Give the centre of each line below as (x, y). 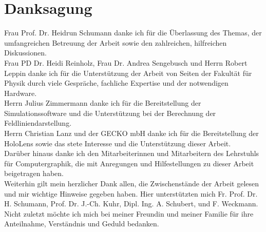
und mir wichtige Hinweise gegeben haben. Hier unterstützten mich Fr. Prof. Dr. (131, 193)
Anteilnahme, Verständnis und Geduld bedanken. (82, 224)
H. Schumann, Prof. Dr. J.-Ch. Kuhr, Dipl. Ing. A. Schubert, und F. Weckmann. (131, 204)
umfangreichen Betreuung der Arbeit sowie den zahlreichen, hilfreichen (116, 42)
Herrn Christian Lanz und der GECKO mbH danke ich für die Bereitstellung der (131, 133)
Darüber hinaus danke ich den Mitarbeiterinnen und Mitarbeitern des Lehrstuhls (132, 153)
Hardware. (21, 93)
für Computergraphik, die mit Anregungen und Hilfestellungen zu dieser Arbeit (129, 163)
